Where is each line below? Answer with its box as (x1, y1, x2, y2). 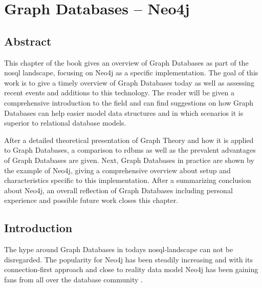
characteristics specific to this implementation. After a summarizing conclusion (4, 175, 251, 186)
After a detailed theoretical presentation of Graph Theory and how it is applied (4, 134, 254, 145)
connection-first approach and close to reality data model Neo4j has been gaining (4, 264, 258, 275)
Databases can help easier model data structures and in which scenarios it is (4, 107, 244, 118)
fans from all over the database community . (4, 274, 143, 284)
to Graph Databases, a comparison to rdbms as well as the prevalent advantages (4, 145, 256, 155)
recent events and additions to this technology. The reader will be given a (4, 87, 234, 98)
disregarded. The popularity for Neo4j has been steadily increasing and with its (4, 254, 253, 264)
